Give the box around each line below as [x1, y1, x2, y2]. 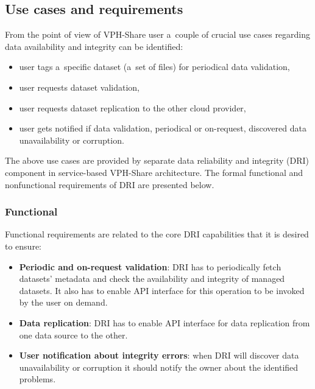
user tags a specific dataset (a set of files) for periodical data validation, [19, 60, 290, 73]
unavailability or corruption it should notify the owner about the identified [19, 360, 299, 373]
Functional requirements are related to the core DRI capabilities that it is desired [5, 228, 309, 240]
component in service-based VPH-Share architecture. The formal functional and [5, 166, 303, 178]
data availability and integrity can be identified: [5, 40, 183, 52]
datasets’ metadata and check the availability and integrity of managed [19, 272, 285, 285]
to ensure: [5, 239, 42, 252]
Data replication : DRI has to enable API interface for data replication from [19, 316, 310, 329]
